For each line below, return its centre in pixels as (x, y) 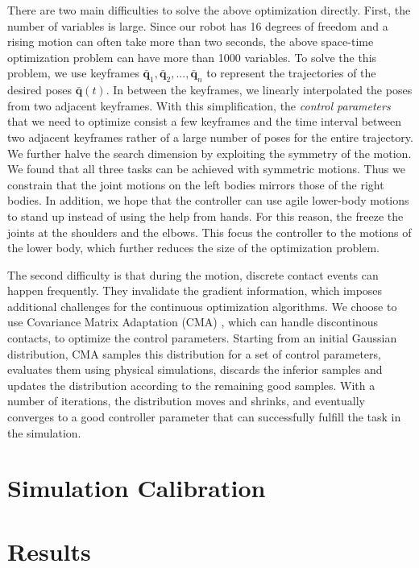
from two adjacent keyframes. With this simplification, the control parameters (199, 105)
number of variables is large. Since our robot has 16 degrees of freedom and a (198, 25)
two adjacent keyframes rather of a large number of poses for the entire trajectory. (210, 137)
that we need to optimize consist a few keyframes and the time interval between (205, 121)
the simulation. (44, 432)
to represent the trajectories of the (291, 73)
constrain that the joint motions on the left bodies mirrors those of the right (196, 184)
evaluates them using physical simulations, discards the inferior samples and (195, 369)
